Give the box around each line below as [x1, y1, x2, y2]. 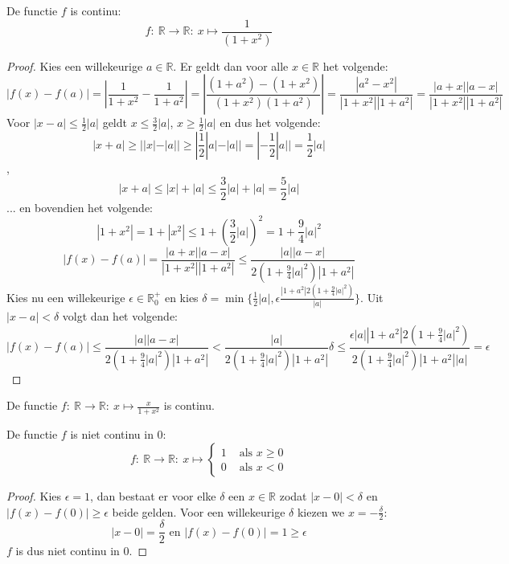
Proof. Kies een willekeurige [6, 57, 143, 74]
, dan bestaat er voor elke [90, 488, 216, 504]
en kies [164, 288, 199, 305]
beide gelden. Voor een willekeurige [112, 503, 285, 520]
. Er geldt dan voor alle [173, 57, 289, 74]
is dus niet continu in [15, 542, 120, 559]
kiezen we [297, 503, 345, 520]
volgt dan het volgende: [62, 308, 178, 325]
